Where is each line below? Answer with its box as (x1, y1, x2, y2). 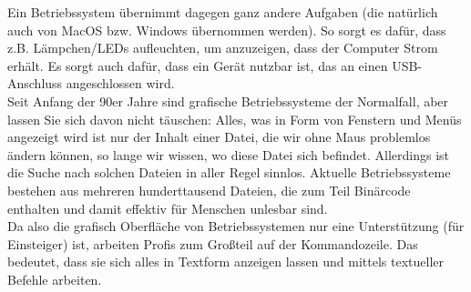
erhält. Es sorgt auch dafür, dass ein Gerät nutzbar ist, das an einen (7, 55, 388, 75)
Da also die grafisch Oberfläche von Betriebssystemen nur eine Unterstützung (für (7, 216, 465, 236)
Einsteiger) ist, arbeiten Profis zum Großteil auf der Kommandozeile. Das (7, 234, 418, 253)
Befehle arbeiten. (7, 269, 102, 288)
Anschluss (7, 74, 63, 93)
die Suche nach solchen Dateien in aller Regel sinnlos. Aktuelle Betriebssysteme (7, 163, 451, 182)
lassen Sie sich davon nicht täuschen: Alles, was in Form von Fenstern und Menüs (7, 109, 462, 128)
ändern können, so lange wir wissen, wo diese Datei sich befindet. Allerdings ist (7, 145, 449, 164)
